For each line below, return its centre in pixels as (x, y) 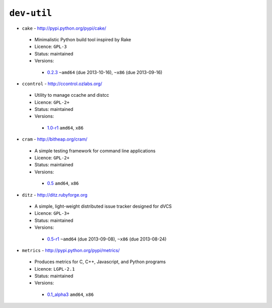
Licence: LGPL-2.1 (55, 269)
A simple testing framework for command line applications (95, 151)
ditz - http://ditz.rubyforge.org (55, 195)
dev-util (31, 13)
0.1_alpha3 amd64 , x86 (71, 294)
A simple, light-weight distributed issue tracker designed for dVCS (103, 206)
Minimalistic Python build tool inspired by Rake (83, 39)
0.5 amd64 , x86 (63, 183)
